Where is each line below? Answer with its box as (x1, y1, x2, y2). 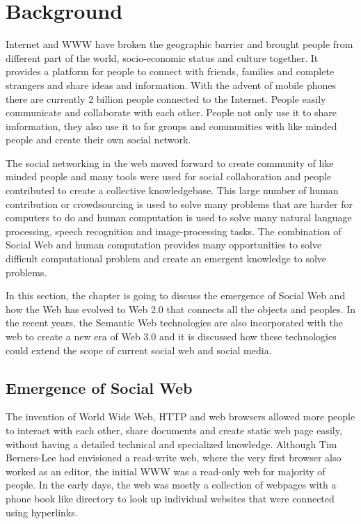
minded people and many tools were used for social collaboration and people (6, 169, 332, 184)
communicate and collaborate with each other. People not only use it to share (6, 105, 337, 120)
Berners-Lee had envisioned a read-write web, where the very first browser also (6, 450, 342, 465)
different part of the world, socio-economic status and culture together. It (6, 50, 319, 65)
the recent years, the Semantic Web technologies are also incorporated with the (6, 315, 343, 330)
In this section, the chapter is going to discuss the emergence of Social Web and (6, 288, 346, 303)
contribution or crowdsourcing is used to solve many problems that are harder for (6, 196, 353, 211)
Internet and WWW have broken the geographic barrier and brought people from (6, 37, 353, 51)
